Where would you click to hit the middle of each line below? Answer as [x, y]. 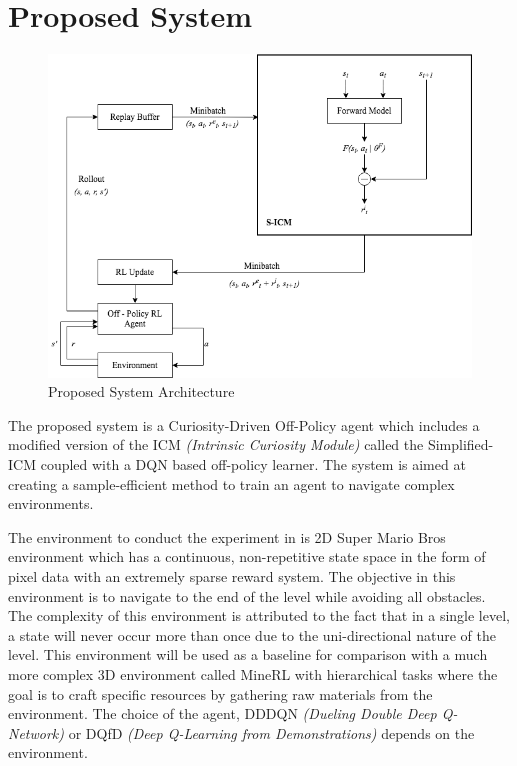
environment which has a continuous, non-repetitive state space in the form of [247, 556]
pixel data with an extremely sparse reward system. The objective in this [232, 576]
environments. [51, 503]
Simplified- [460, 444]
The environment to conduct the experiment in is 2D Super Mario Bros [227, 536]
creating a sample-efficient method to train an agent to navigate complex [231, 483]
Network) [36, 732]
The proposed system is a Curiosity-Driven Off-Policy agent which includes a [244, 424]
